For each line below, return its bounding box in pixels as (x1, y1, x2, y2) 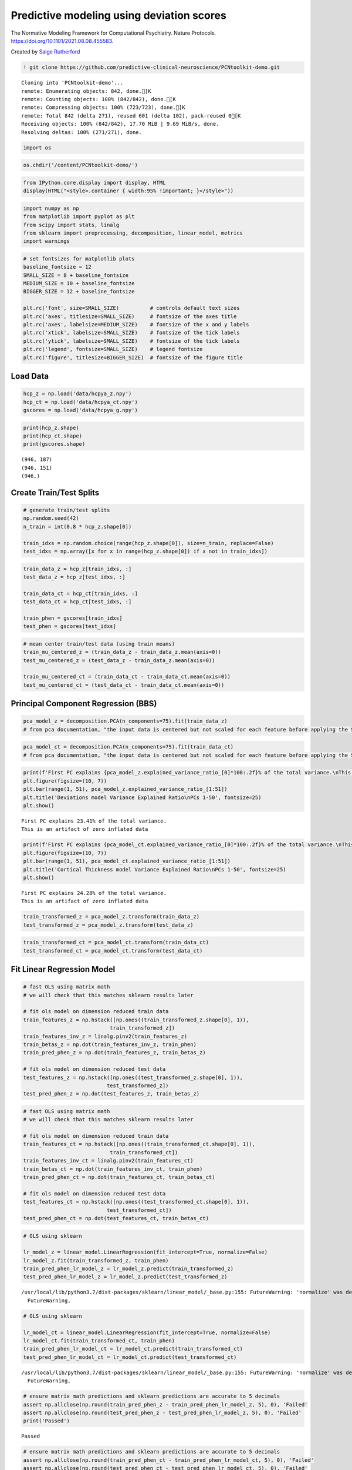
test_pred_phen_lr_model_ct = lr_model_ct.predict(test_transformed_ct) (23, 1354, 237, 1361)
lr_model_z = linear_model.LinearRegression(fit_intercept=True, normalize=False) (23, 1249, 268, 1255)
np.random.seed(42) (23, 515, 79, 522)
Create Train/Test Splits (11, 487, 100, 497)
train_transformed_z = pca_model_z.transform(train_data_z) (23, 913, 200, 920)
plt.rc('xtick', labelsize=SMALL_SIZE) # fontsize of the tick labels (23, 329, 240, 336)
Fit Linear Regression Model (11, 964, 116, 974)
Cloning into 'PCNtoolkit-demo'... (21, 79, 124, 86)
